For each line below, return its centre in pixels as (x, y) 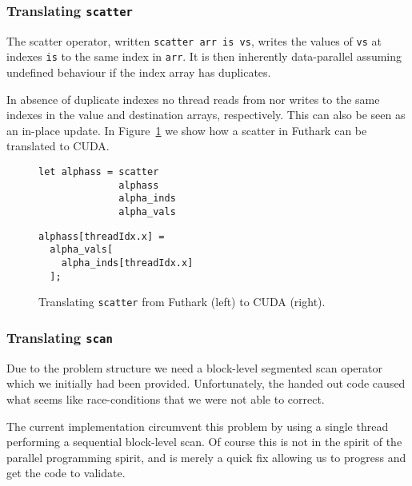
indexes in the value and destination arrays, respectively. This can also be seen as (206, 115)
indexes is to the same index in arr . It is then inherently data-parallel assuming (204, 56)
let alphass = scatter (99, 172)
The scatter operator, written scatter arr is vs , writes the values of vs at (194, 40)
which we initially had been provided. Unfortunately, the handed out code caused (206, 383)
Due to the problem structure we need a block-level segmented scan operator (194, 367)
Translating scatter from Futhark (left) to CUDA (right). (182, 302)
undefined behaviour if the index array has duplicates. (139, 72)
